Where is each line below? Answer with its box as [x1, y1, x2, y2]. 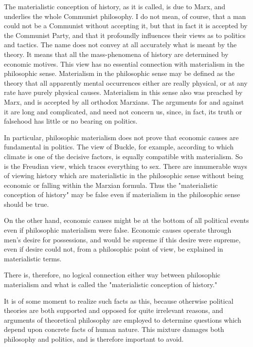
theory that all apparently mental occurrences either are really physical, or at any [4, 77, 248, 88]
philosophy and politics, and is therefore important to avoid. [4, 334, 184, 344]
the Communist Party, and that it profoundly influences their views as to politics [4, 30, 246, 40]
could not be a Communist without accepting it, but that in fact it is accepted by [4, 20, 248, 31]
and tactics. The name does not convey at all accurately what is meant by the [4, 39, 237, 50]
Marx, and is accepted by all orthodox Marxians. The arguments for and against [4, 96, 244, 107]
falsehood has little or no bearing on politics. [4, 116, 138, 126]
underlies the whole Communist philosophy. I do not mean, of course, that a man [4, 11, 246, 21]
